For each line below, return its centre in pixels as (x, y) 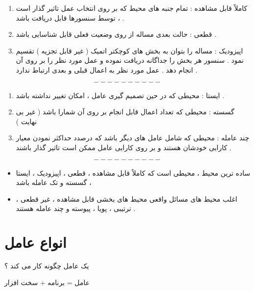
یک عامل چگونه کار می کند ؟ (47, 266)
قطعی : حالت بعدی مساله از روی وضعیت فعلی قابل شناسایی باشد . (116, 34)
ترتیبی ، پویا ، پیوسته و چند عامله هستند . (76, 208)
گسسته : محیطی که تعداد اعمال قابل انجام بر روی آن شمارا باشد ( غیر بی (125, 112)
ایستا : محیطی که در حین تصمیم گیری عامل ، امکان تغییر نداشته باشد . (120, 95)
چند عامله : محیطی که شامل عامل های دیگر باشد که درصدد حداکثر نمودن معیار (133, 138)
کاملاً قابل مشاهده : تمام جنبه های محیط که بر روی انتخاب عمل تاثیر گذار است (132, 8)
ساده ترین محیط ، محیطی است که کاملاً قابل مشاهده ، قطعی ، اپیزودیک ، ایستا (133, 172)
